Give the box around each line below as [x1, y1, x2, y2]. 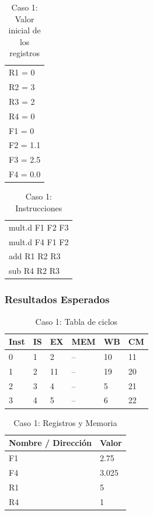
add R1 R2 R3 [9, 250, 61, 262]
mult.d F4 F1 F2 [9, 235, 69, 248]
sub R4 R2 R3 [9, 265, 60, 277]
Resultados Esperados [5, 292, 110, 307]
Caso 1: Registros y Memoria [13, 416, 117, 428]
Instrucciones [15, 201, 62, 214]
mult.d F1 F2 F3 [9, 221, 69, 233]
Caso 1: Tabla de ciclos [35, 315, 118, 327]
